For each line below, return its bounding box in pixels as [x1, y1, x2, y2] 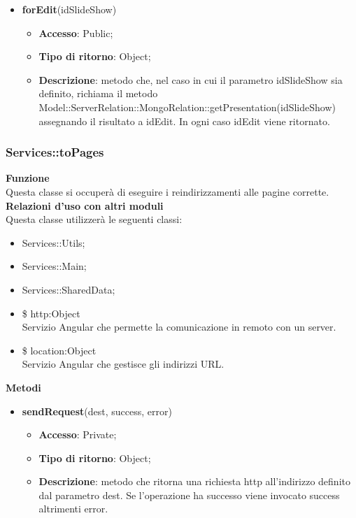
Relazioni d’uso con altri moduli [6, 198, 164, 213]
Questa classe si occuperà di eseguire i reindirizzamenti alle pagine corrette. [6, 184, 329, 199]
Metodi [6, 380, 41, 394]
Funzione [6, 171, 50, 185]
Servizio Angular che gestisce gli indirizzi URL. [22, 357, 225, 371]
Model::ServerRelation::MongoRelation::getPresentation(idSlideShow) [38, 99, 336, 114]
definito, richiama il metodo [38, 86, 158, 101]
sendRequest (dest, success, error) [22, 403, 172, 418]
